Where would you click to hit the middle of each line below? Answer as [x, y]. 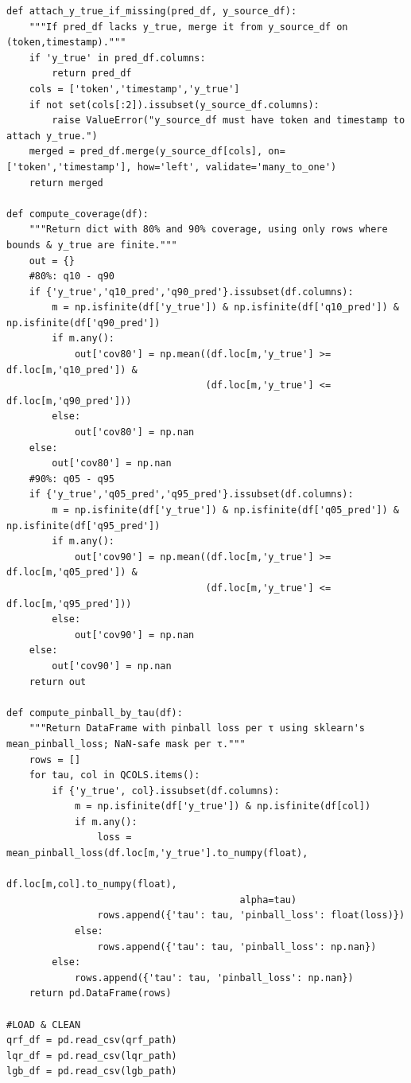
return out [58, 682]
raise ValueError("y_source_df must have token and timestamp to [229, 121]
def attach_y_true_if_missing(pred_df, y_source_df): [152, 11]
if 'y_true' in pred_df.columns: [117, 58]
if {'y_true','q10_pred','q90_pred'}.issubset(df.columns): [191, 292]
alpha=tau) [268, 900]
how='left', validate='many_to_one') [237, 167]
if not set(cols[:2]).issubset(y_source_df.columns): [174, 105]
